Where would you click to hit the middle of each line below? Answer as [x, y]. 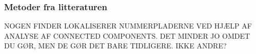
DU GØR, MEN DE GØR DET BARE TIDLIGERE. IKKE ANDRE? [115, 46]
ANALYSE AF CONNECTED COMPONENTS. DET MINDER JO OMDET [127, 35]
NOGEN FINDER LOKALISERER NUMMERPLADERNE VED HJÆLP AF [128, 26]
